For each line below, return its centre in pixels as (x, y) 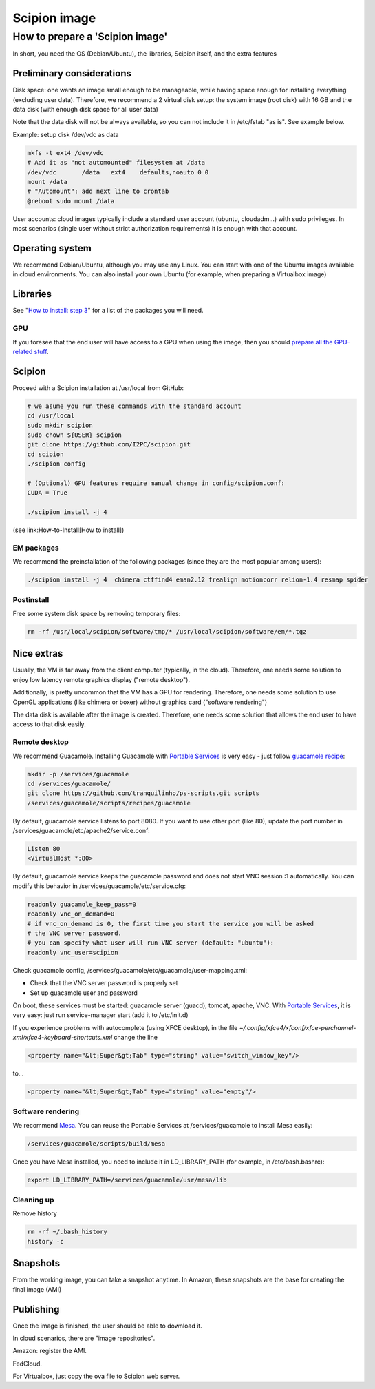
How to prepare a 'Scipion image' (90, 37)
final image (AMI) (37, 1289)
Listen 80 (44, 849)
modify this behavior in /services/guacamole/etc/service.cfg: (99, 886)
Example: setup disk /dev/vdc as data (66, 134)
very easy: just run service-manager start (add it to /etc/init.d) (100, 1015)
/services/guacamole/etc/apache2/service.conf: (82, 831)
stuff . (41, 351)
